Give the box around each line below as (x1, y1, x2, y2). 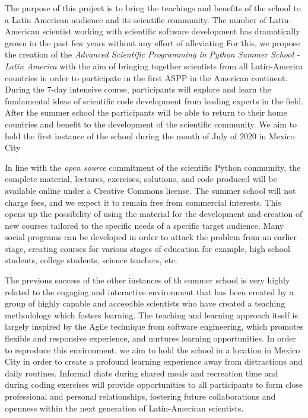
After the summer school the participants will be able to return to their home (5, 106, 287, 119)
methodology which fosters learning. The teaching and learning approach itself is (5, 308, 298, 321)
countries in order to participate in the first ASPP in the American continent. (5, 71, 288, 84)
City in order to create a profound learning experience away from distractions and (5, 355, 303, 368)
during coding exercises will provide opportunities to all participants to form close (5, 378, 303, 391)
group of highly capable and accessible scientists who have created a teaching (5, 297, 285, 309)
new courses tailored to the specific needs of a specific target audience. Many (5, 219, 284, 231)
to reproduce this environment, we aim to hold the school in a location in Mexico (5, 343, 300, 356)
